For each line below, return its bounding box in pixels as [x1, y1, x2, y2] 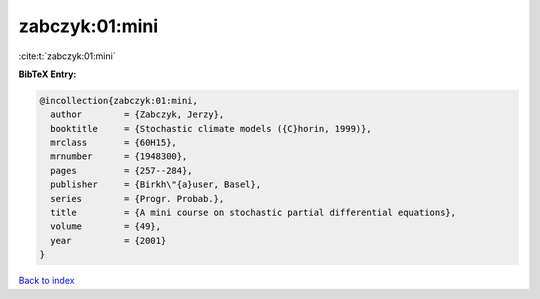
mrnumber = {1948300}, [50, 151, 188, 162]
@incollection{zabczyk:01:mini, [39, 95, 199, 106]
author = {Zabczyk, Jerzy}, [50, 109, 225, 120]
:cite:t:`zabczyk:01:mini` [18, 50, 116, 62]
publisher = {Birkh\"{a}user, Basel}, [50, 179, 262, 190]
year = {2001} [50, 235, 167, 246]
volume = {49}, [50, 221, 162, 232]
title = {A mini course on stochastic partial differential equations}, [50, 207, 457, 219]
